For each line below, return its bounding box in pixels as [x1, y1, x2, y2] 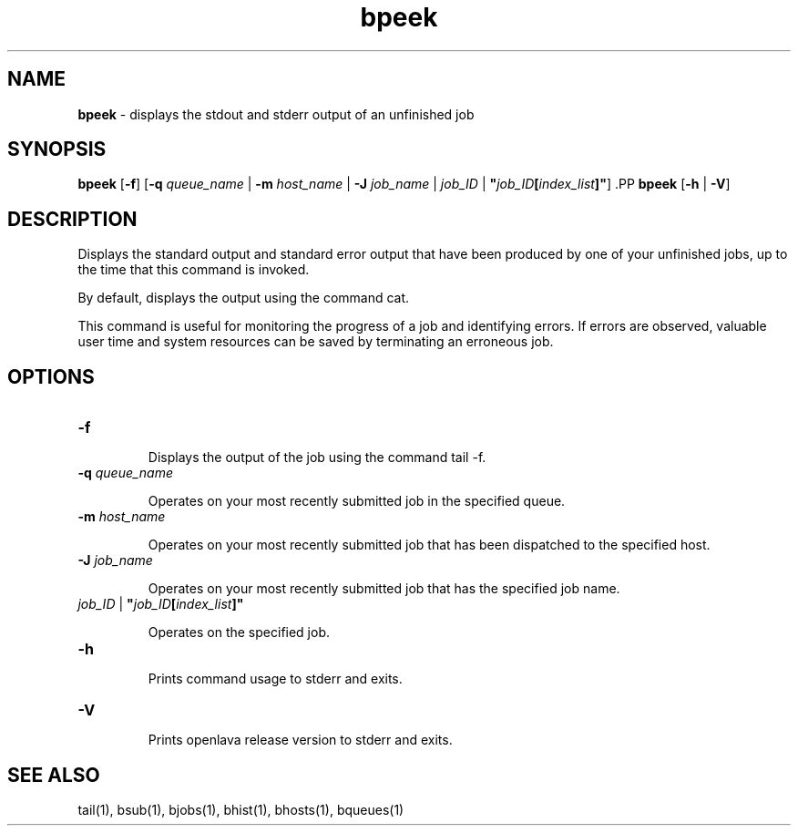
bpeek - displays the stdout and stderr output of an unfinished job [77, 106, 475, 122]
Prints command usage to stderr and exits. [148, 671, 403, 687]
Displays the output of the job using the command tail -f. [148, 449, 486, 466]
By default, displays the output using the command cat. [77, 290, 410, 306]
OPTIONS [7, 365, 95, 388]
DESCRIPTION [7, 207, 138, 231]
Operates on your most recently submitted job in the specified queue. [148, 493, 566, 509]
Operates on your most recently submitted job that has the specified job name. [148, 581, 620, 597]
